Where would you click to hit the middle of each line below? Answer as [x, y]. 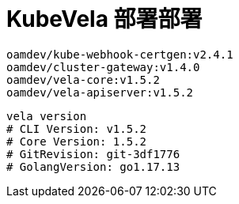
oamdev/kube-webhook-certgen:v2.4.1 [120, 54]
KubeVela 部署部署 [104, 19]
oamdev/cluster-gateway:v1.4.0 [103, 67]
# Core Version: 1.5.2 [77, 141]
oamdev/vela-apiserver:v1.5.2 [100, 92]
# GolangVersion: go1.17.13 [93, 166]
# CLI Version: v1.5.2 [77, 128]
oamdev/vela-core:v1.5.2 [83, 79]
